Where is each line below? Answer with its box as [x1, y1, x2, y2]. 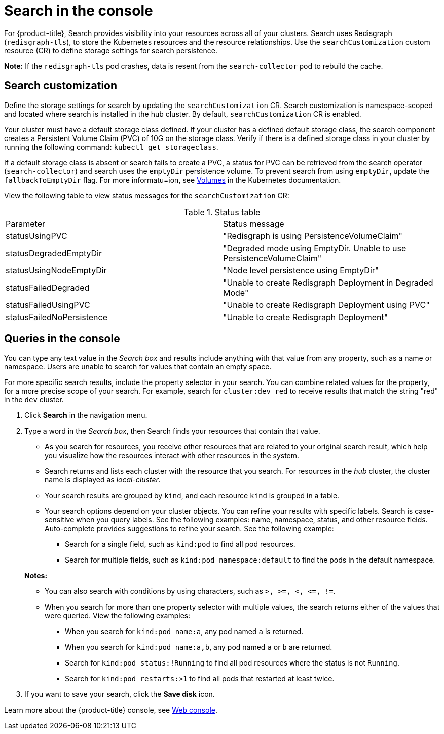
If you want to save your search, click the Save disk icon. [24, 690, 215, 699]
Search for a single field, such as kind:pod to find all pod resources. [65, 540, 295, 549]
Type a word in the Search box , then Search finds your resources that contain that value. [24, 427, 320, 436]
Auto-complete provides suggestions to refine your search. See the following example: [45, 524, 334, 533]
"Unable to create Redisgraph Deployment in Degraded [223, 277, 433, 288]
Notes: [24, 571, 48, 580]
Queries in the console [4, 332, 120, 345]
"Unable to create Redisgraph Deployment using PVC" [223, 299, 430, 310]
